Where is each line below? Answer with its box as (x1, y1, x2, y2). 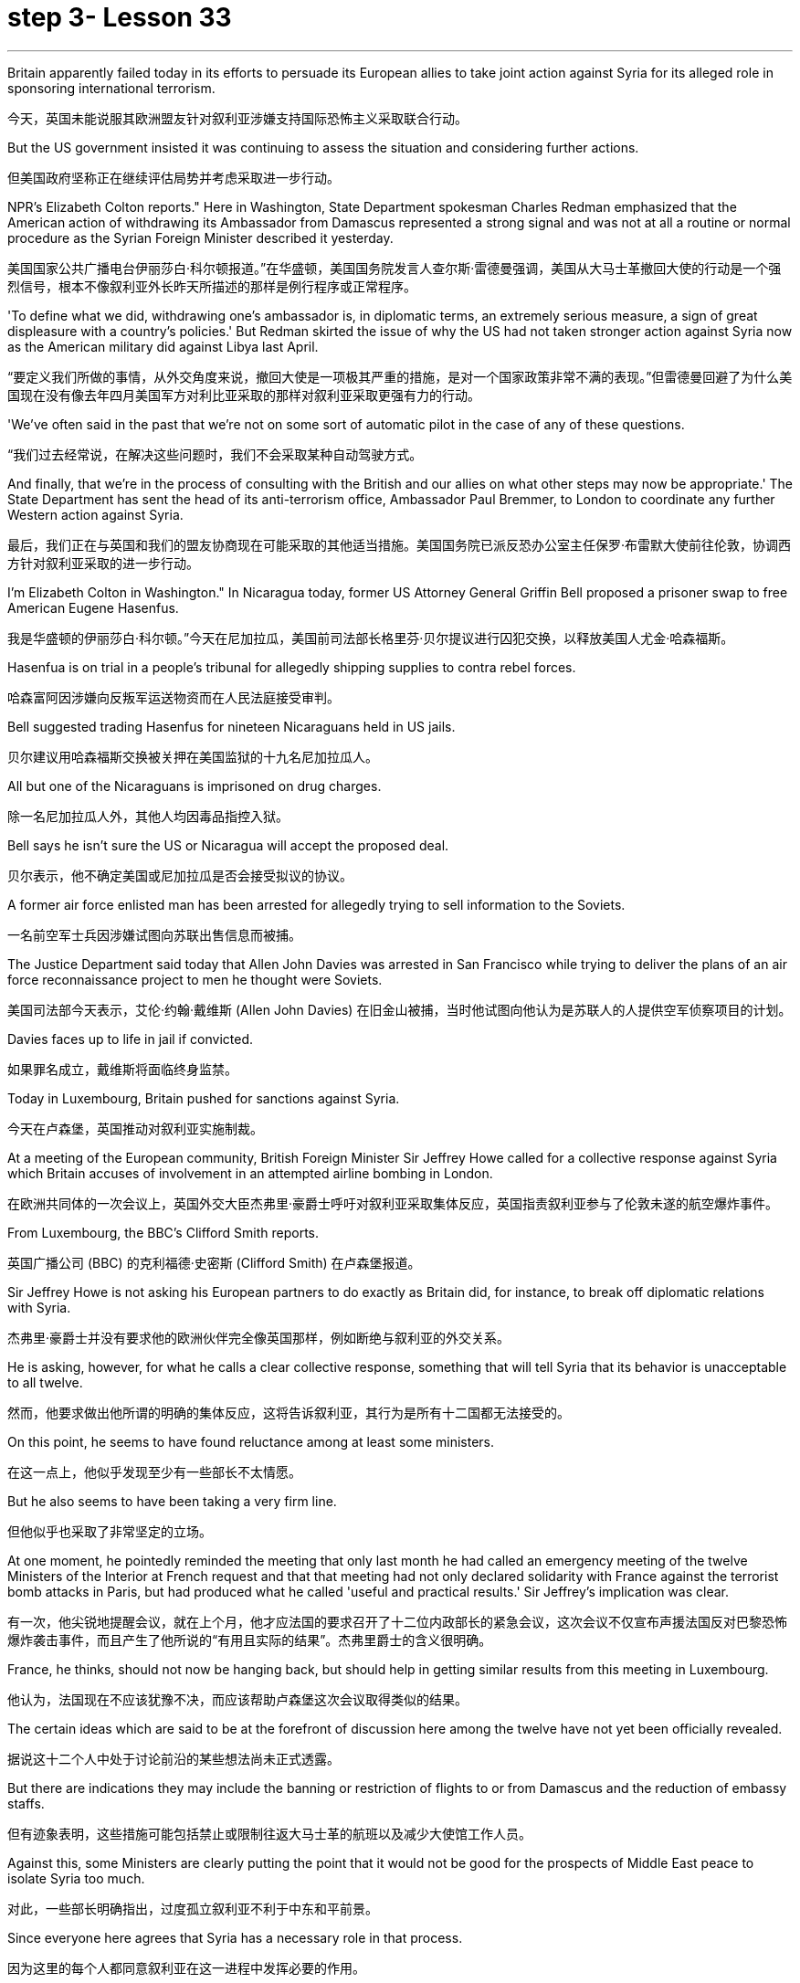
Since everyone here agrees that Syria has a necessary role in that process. (7, 1929, 463, 1946)
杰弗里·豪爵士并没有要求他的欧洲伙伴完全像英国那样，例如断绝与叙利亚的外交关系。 (7, 1329, 511, 1345)
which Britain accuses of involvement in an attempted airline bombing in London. (7, 1165, 493, 1181)
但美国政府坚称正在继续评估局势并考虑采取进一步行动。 (7, 169, 340, 185)
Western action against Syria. (7, 506, 184, 522)
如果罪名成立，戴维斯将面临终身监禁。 (7, 1060, 237, 1077)
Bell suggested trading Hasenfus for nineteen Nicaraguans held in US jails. (7, 718, 456, 734)
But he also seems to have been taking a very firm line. (7, 1493, 337, 1509)
